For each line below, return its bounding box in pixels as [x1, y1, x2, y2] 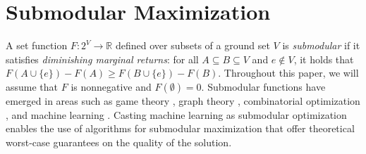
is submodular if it [282, 38, 360, 53]
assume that [6, 79, 59, 94]
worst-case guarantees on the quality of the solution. [6, 134, 232, 149]
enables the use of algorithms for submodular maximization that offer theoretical [6, 121, 355, 136]
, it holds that [293, 51, 354, 66]
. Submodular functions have [201, 79, 326, 94]
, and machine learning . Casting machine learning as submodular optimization [6, 107, 347, 122]
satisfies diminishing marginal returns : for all [6, 51, 199, 66]
